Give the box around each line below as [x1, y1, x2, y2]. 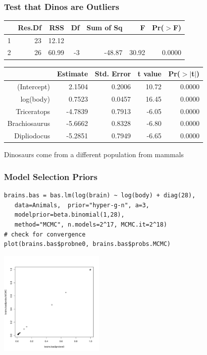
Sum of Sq [86, 22, 123, 32]
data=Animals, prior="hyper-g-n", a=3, [14, 201, 150, 209]
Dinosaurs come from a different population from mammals [4, 149, 184, 160]
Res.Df [18, 22, 42, 32]
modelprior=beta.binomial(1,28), [14, 211, 125, 219]
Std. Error [95, 68, 131, 78]
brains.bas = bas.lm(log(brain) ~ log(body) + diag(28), [4, 192, 196, 199]
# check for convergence [4, 231, 86, 238]
